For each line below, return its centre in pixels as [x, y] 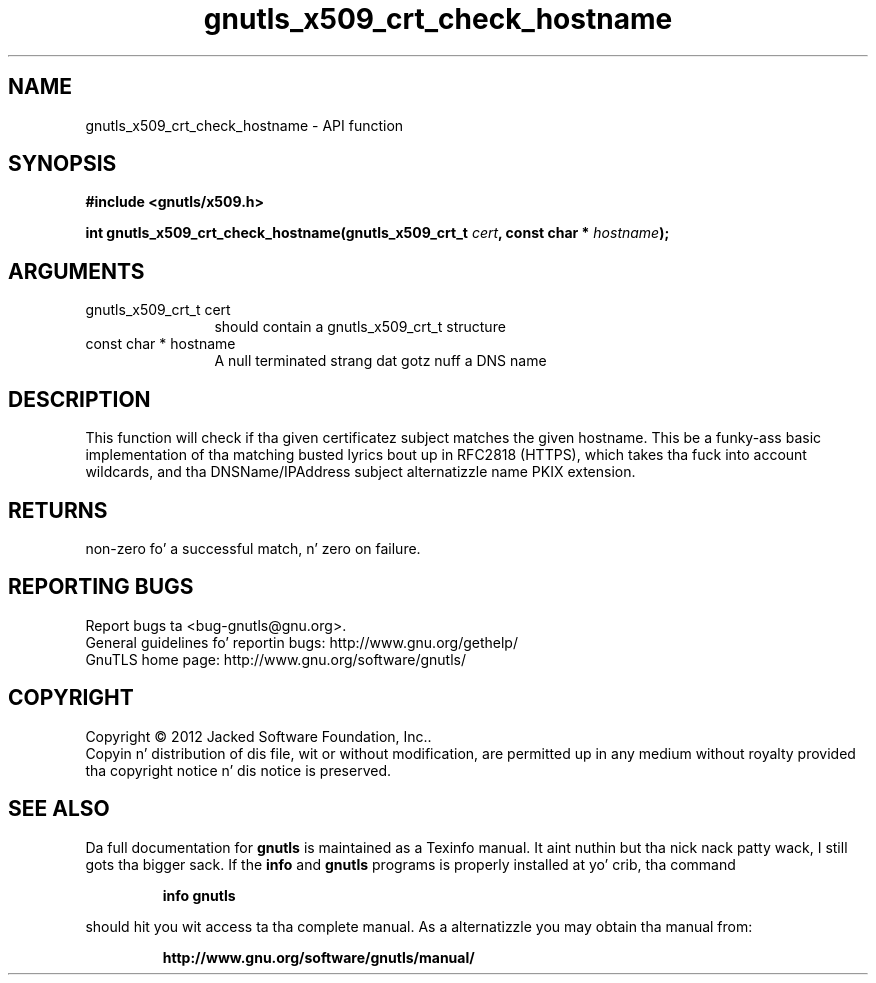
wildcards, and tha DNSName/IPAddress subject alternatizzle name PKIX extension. [360, 472]
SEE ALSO [59, 809]
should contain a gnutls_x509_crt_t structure [360, 327]
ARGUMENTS [76, 271]
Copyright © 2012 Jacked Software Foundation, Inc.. [258, 736]
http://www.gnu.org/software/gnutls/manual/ [318, 957]
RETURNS [58, 510]
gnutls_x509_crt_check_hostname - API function [244, 125]
